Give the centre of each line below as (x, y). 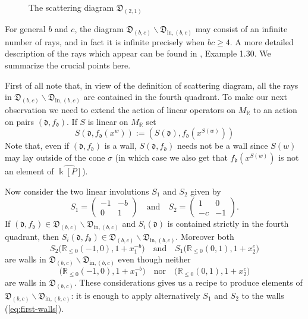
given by (206, 191)
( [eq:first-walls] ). (34, 308)
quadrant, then (32, 236)
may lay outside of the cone (55, 157)
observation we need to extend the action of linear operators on (120, 109)
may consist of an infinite (241, 28)
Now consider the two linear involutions (77, 191)
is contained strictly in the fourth (228, 223)
